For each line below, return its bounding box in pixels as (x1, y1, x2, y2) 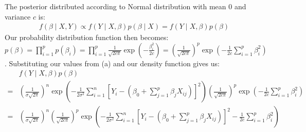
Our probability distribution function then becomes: (5, 32, 169, 43)
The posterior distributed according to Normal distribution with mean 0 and (5, 1, 246, 11)
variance (5, 11, 31, 22)
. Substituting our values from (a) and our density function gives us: (5, 58, 220, 68)
